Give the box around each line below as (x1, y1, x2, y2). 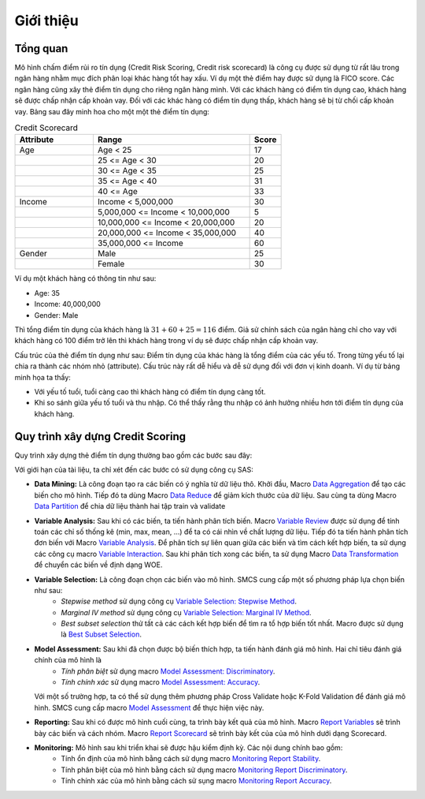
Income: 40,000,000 (34, 300, 102, 309)
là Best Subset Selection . (61, 629, 142, 639)
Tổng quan (14, 42, 68, 55)
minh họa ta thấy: (14, 372, 71, 382)
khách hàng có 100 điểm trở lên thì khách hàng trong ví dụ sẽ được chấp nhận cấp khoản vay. (14, 336, 319, 345)
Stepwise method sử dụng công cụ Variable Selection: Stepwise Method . (61, 596, 297, 607)
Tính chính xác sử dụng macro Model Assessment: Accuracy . (61, 678, 261, 687)
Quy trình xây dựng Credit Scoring (14, 430, 187, 443)
